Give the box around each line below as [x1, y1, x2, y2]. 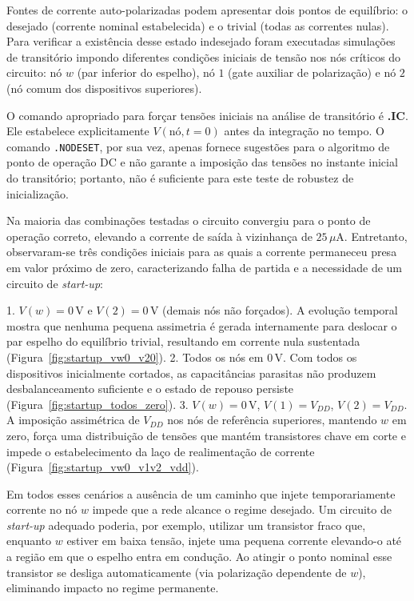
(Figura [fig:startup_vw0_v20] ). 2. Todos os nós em [6, 348, 264, 365]
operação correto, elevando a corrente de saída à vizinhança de [6, 227, 312, 244]
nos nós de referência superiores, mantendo [167, 411, 377, 428]
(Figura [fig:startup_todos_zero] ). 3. [6, 395, 189, 412]
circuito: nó [6, 64, 62, 81]
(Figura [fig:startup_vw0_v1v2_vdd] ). [6, 459, 199, 475]
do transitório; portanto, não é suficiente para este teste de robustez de [6, 170, 354, 186]
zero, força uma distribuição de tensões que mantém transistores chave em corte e [6, 427, 406, 443]
